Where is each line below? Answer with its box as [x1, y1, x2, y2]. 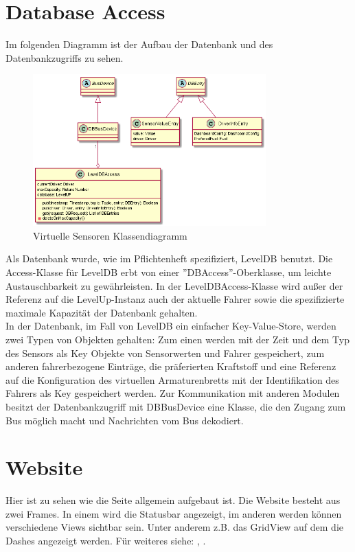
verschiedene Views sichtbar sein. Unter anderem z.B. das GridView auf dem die [5, 520, 343, 534]
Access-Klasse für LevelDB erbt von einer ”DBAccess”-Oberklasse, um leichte [5, 264, 332, 279]
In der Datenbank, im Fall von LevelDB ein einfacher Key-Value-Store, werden [5, 319, 336, 333]
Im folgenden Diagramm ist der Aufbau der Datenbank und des [5, 37, 273, 51]
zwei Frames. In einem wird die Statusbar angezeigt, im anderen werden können [5, 506, 342, 520]
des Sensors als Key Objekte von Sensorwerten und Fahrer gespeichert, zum [5, 345, 325, 360]
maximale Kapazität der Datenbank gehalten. [5, 305, 198, 319]
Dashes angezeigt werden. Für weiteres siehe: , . [5, 533, 206, 547]
